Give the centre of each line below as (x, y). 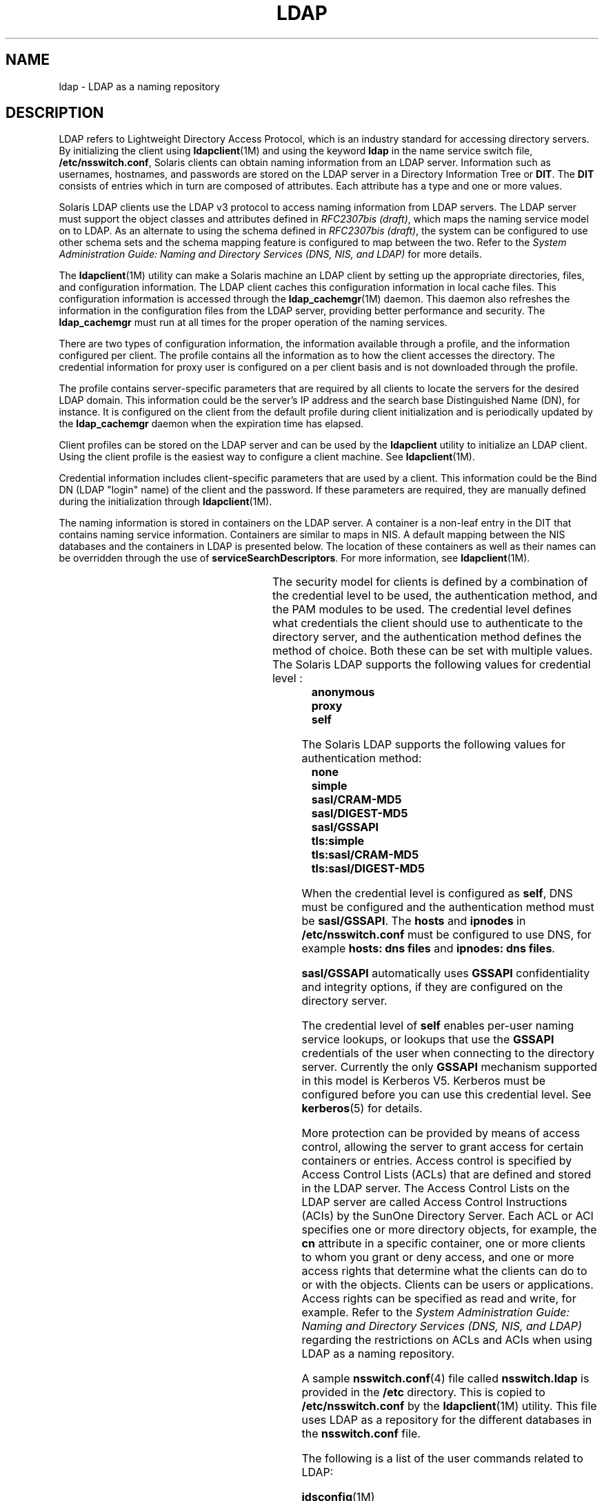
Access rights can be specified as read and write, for (439, 1299)
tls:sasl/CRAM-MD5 (365, 855)
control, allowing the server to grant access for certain (443, 1147)
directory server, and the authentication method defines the (427, 637)
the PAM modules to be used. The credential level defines (422, 610)
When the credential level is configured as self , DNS (437, 894)
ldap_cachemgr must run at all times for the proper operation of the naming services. (253, 323)
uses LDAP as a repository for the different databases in (447, 1420)
